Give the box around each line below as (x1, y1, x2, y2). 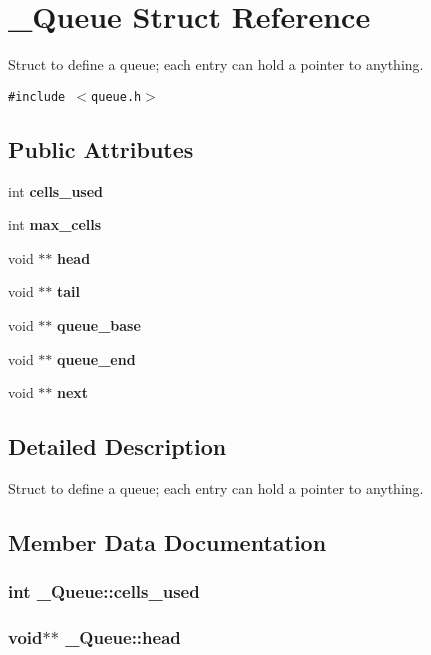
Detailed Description (8, 431, 227, 462)
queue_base (57, 314, 141, 335)
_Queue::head (65, 625, 181, 650)
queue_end (57, 348, 136, 369)
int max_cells (8, 214, 102, 235)
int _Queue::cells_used (8, 579, 200, 604)
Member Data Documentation (8, 526, 327, 557)
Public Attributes (8, 133, 194, 164)
